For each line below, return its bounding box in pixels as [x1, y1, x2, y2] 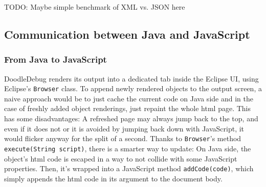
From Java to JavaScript [4, 53, 107, 66]
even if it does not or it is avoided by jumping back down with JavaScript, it [4, 123, 245, 133]
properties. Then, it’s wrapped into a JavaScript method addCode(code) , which [4, 163, 254, 174]
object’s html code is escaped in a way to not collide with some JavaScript [4, 153, 237, 164]
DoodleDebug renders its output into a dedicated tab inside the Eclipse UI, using [4, 73, 259, 84]
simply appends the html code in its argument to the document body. [4, 173, 223, 183]
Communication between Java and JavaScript [4, 26, 250, 42]
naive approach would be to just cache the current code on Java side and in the [4, 93, 253, 103]
